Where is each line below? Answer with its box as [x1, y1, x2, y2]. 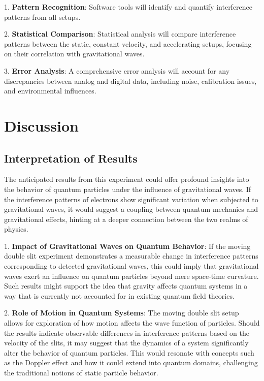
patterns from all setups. [4, 11, 81, 22]
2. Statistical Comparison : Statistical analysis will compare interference [4, 28, 236, 39]
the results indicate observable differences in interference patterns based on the [4, 327, 249, 338]
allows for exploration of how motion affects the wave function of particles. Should [4, 317, 260, 328]
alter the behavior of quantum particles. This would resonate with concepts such [4, 347, 254, 358]
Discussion [4, 115, 79, 136]
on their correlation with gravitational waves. [4, 48, 145, 59]
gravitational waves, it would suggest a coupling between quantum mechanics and [4, 204, 258, 214]
